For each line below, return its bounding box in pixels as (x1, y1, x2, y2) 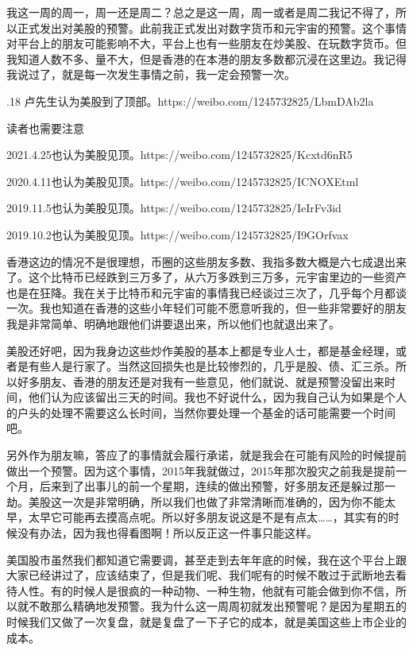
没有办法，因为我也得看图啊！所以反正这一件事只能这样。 (17, 525, 318, 541)
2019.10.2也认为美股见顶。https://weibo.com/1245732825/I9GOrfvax (6, 226, 349, 242)
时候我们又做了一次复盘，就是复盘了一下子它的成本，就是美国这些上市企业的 (6, 614, 407, 630)
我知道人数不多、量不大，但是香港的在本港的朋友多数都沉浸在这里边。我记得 (6, 50, 407, 67)
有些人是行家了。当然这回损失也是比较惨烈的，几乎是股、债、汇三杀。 (28, 358, 396, 374)
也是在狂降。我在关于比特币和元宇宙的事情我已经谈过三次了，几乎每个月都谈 (6, 284, 407, 300)
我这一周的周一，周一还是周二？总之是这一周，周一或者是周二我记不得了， (6, 4, 396, 20)
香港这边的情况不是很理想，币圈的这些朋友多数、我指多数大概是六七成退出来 (6, 253, 407, 269)
